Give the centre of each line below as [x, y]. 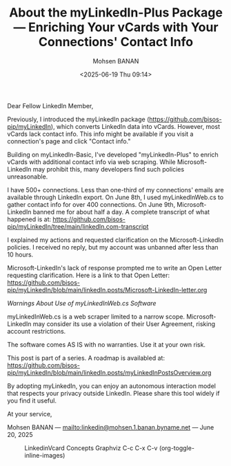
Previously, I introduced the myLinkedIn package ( [78, 119]
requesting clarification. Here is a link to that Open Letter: [89, 275]
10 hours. [20, 254]
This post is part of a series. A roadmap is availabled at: [86, 358]
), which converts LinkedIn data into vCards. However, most [135, 126]
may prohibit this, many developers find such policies [109, 169]
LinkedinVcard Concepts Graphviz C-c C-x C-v [91, 448]
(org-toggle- [177, 448]
